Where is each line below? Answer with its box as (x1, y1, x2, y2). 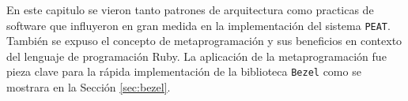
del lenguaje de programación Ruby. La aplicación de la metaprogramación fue (6, 47, 387, 64)
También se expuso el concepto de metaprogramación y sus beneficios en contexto (6, 32, 402, 49)
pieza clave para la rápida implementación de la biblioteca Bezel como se (6, 63, 361, 80)
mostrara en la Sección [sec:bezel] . (6, 79, 171, 95)
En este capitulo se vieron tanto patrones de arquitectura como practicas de (6, 2, 374, 17)
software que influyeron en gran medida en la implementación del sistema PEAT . (6, 17, 391, 33)
